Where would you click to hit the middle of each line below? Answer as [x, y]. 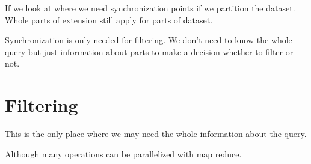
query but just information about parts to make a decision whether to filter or [149, 51]
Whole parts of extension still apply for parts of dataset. [109, 20]
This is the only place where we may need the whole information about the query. [156, 134]
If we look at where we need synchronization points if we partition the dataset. [150, 8]
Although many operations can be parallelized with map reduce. [123, 153]
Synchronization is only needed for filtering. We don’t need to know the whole [149, 40]
